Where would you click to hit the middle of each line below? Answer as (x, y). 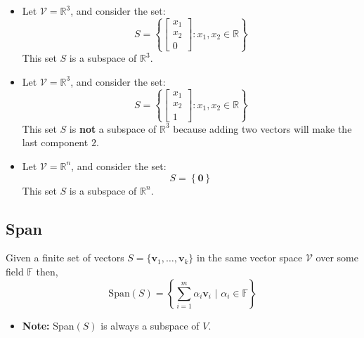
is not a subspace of (113, 128)
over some (337, 258)
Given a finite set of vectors (65, 258)
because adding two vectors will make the (262, 128)
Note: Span (48, 325)
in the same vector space (250, 258)
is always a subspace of (150, 325)
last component (55, 142)
